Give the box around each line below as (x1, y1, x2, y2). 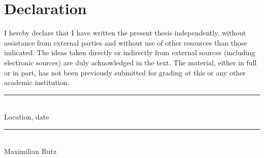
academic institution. (4, 77, 70, 88)
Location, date (4, 111, 49, 122)
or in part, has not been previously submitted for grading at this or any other (4, 67, 246, 77)
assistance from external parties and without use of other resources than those (4, 37, 247, 48)
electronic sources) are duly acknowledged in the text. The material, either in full (4, 57, 257, 67)
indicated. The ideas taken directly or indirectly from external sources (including (4, 47, 255, 58)
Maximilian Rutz (4, 146, 57, 156)
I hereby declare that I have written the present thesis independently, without (4, 27, 246, 38)
